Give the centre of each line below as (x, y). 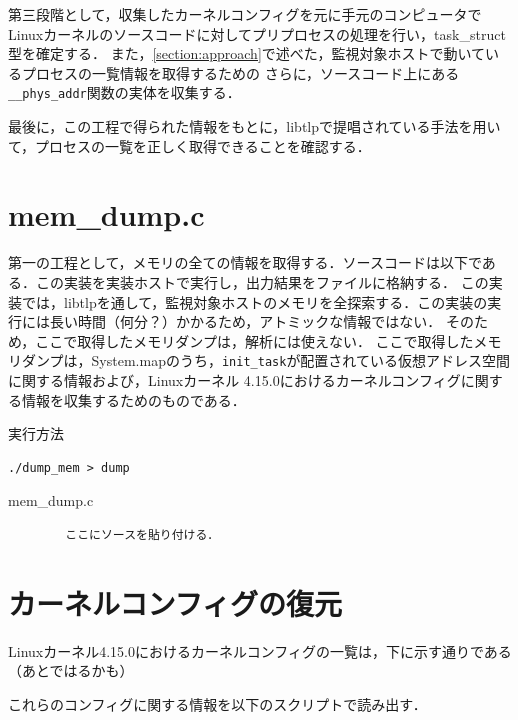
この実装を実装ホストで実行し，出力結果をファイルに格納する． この (262, 281)
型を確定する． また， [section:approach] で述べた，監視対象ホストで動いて (247, 53)
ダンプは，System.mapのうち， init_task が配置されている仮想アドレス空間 (265, 360)
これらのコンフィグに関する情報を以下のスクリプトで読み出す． (217, 703)
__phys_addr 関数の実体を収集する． (124, 92)
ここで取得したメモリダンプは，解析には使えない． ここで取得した (254, 340)
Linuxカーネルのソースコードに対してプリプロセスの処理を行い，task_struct (257, 33)
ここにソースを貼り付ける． (142, 534)
